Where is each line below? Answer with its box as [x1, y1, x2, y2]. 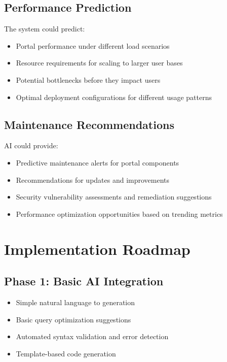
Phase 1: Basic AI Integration [4, 273, 164, 289]
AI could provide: [4, 140, 58, 151]
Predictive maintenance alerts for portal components [16, 157, 179, 168]
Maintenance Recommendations [4, 116, 174, 132]
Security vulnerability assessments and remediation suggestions [16, 191, 212, 202]
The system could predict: [4, 23, 85, 34]
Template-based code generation [16, 348, 116, 358]
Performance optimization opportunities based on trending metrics [16, 208, 223, 219]
